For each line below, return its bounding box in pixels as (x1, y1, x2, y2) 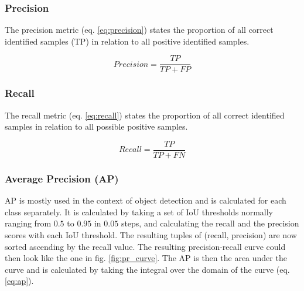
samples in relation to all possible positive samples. (5, 120, 188, 133)
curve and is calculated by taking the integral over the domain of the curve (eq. (5, 263, 290, 275)
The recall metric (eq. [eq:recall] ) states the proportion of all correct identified (5, 109, 285, 121)
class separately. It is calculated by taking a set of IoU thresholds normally (5, 205, 273, 218)
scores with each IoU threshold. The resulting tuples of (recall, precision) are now (5, 228, 297, 241)
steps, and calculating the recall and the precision (121, 217, 299, 229)
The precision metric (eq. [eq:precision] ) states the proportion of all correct (5, 23, 274, 36)
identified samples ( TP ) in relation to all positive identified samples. (5, 35, 250, 47)
